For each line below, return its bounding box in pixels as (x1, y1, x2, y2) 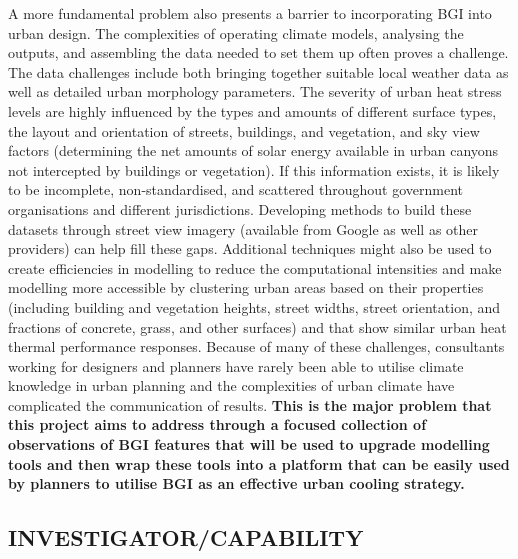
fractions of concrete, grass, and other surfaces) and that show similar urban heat (8, 316, 507, 337)
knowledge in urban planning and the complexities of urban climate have (8, 375, 455, 396)
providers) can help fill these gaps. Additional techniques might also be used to (8, 238, 492, 259)
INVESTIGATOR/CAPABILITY (8, 522, 364, 553)
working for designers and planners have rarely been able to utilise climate (8, 355, 464, 376)
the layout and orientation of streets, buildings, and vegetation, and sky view (8, 120, 480, 141)
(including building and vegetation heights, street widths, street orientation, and (8, 296, 501, 317)
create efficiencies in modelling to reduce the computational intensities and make (8, 257, 502, 278)
